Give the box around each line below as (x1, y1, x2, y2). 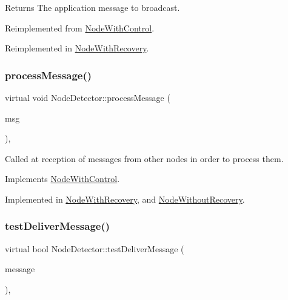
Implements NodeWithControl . (5, 172, 120, 185)
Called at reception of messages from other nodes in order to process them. (5, 152, 284, 165)
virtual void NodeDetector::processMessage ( (5, 91, 170, 103)
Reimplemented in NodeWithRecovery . (5, 42, 149, 54)
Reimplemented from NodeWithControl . (5, 21, 155, 34)
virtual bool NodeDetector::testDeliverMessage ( (5, 242, 184, 255)
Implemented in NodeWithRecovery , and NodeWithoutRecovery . (5, 192, 245, 205)
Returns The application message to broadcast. (5, 1, 180, 13)
